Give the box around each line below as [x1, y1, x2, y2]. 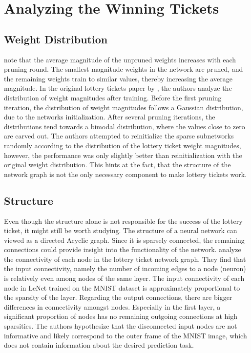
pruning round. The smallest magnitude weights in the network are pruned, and [4, 64, 243, 74]
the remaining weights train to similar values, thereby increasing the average [4, 73, 232, 83]
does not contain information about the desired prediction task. [4, 340, 194, 350]
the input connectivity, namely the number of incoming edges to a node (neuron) [4, 263, 246, 274]
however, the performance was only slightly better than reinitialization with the [4, 150, 242, 160]
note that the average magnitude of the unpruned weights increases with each [4, 54, 236, 64]
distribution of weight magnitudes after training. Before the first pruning [4, 92, 222, 102]
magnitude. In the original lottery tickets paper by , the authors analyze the [4, 83, 232, 93]
